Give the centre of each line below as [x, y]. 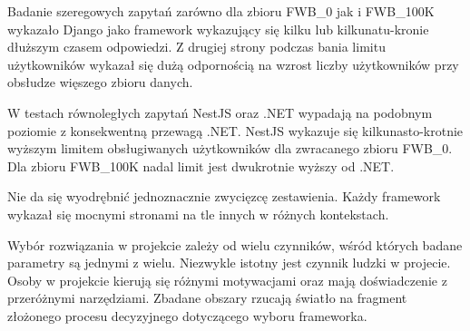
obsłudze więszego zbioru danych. [100, 82]
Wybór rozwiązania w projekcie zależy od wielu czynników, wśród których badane [235, 244]
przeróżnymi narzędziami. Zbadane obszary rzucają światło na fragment [207, 298]
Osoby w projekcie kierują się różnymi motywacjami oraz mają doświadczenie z [227, 280]
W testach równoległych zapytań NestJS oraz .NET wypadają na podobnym [220, 112]
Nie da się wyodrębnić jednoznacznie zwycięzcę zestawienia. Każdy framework [224, 196]
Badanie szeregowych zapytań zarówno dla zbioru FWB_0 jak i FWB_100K [221, 11]
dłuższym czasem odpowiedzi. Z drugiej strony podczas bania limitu [196, 47]
